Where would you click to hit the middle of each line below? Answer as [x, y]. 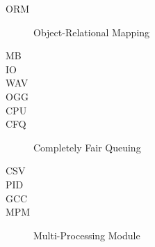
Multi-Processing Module [87, 235]
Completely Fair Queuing [87, 147]
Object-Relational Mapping [92, 32]
